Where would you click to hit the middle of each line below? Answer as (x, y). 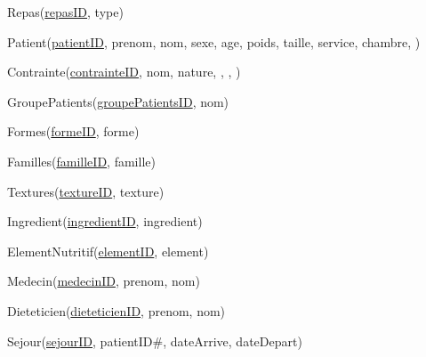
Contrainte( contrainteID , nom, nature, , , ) (124, 72)
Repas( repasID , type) (65, 12)
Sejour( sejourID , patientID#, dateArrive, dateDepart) (155, 341)
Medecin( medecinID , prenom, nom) (104, 281)
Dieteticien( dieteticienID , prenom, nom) (117, 310)
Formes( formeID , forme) (73, 131)
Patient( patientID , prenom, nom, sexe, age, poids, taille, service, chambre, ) (214, 41)
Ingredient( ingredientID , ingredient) (105, 221)
